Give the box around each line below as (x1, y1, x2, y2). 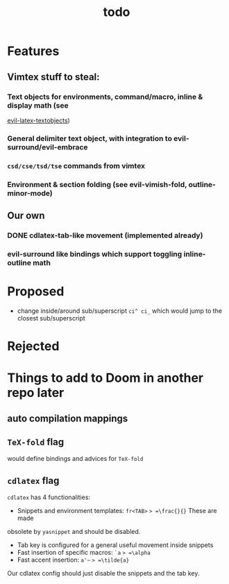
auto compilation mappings (7, 412, 128, 424)
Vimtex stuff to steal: (7, 71, 100, 83)
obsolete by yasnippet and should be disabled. (7, 528, 141, 536)
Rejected (7, 339, 60, 354)
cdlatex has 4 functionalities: (7, 493, 91, 501)
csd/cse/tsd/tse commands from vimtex (7, 161, 146, 170)
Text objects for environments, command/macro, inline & (7, 92, 203, 102)
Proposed (7, 284, 65, 300)
